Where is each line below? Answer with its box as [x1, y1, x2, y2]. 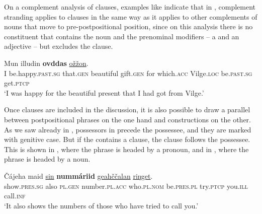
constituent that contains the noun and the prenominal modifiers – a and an [4, 31, 239, 41]
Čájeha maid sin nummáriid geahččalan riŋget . [4, 170, 153, 181]
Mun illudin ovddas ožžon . [4, 57, 89, 68]
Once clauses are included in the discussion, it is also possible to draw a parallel [4, 104, 250, 115]
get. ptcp [4, 78, 30, 88]
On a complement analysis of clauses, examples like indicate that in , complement [4, 2, 256, 12]
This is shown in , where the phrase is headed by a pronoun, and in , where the [4, 144, 249, 154]
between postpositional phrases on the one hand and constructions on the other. [4, 114, 251, 124]
